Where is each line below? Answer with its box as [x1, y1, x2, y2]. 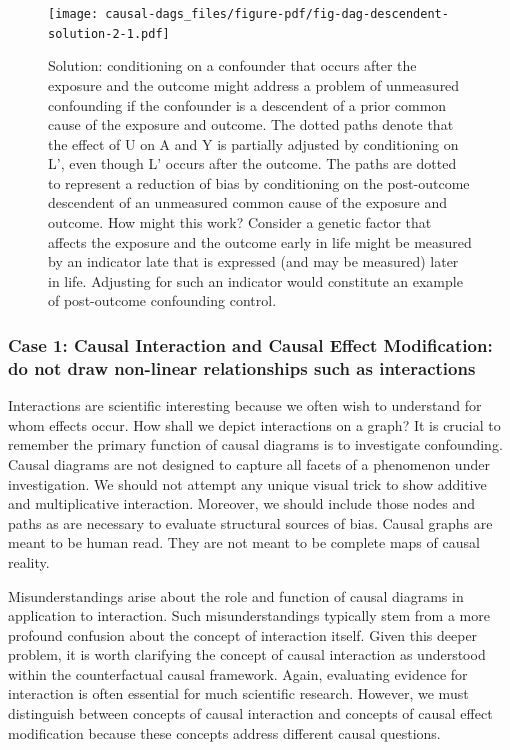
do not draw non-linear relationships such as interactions [8, 355, 476, 380]
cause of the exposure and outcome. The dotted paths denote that [48, 114, 454, 135]
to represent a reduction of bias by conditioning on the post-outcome [48, 172, 470, 193]
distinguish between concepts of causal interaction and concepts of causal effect [8, 703, 493, 724]
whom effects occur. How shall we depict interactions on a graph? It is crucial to [8, 414, 501, 435]
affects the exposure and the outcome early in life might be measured [48, 231, 472, 252]
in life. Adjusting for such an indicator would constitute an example [48, 270, 463, 291]
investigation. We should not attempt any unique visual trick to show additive [8, 473, 487, 494]
